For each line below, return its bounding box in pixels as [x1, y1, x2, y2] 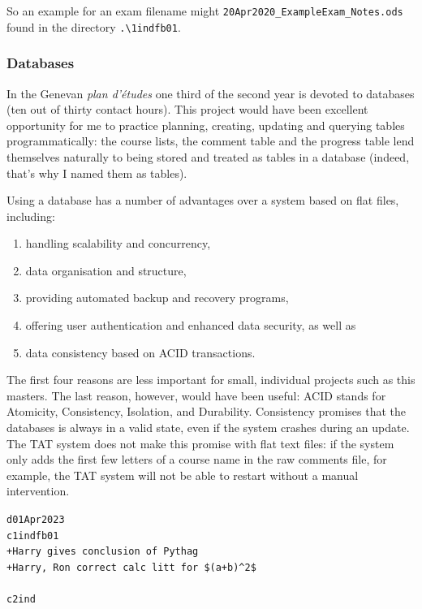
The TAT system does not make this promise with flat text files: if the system [6, 434, 394, 451]
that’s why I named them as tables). [6, 164, 187, 181]
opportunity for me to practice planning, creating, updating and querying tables [6, 116, 405, 133]
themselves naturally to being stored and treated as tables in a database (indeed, [6, 148, 410, 165]
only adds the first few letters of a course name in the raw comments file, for [6, 451, 387, 468]
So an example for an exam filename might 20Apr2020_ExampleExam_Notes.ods [6, 2, 403, 19]
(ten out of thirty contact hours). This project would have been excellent [6, 101, 368, 118]
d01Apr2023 [6, 514, 65, 525]
